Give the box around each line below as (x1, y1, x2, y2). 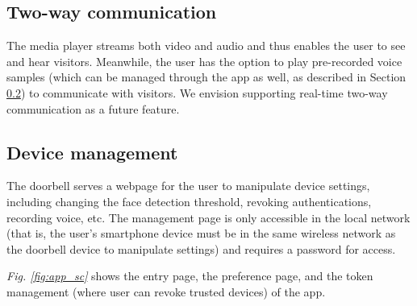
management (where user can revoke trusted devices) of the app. (6, 283, 326, 300)
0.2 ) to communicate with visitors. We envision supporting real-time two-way (6, 84, 388, 101)
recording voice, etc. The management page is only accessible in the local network (6, 209, 411, 225)
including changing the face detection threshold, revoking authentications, (6, 192, 372, 209)
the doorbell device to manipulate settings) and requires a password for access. (6, 240, 396, 257)
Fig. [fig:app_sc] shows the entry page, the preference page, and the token (6, 267, 373, 284)
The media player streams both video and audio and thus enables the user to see (6, 37, 406, 54)
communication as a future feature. (6, 100, 180, 117)
